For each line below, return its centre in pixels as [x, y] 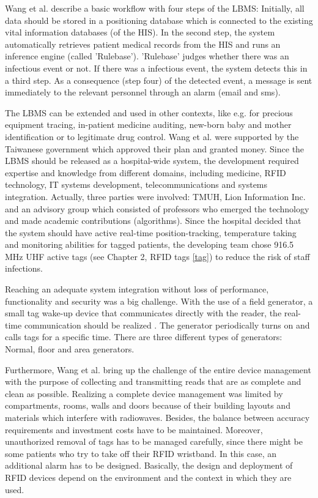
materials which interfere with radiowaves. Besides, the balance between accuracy [157, 417]
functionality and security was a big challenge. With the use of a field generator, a [159, 301]
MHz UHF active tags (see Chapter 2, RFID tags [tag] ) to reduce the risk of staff [157, 256]
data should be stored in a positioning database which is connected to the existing [159, 20]
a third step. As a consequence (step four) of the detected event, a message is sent [159, 80]
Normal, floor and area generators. [70, 349]
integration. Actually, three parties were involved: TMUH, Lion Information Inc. [155, 196]
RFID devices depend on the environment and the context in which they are [148, 477]
